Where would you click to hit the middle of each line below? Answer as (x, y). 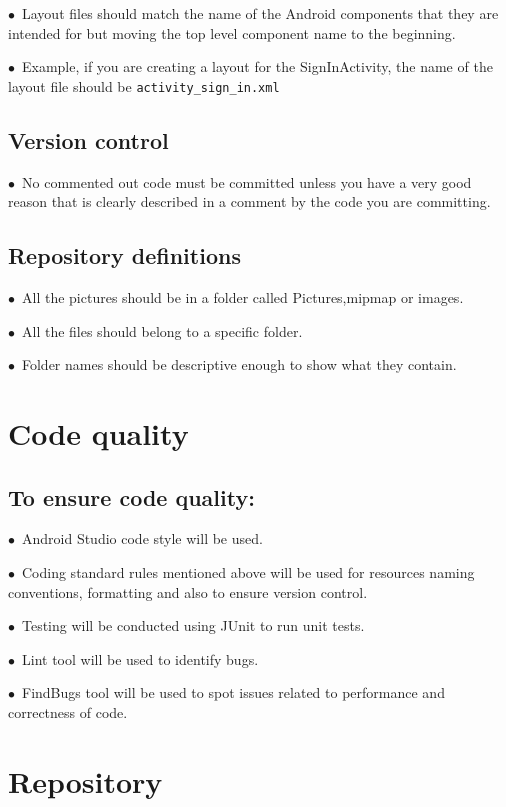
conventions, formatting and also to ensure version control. (188, 591)
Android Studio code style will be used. (142, 538)
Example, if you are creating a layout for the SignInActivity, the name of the (257, 66)
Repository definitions (124, 255)
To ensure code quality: (131, 496)
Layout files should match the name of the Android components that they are (260, 13)
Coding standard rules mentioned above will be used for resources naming (248, 571)
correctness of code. (68, 711)
